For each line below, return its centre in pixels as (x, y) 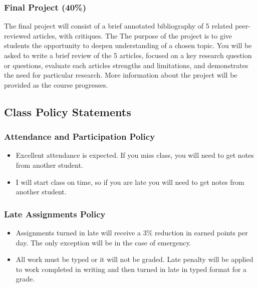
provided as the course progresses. (56, 84)
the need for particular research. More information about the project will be (121, 75)
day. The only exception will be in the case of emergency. (103, 242)
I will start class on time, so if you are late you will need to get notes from (130, 182)
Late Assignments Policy (55, 214)
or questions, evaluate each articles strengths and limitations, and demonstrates (126, 65)
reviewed (17, 35)
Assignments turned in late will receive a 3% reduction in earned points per (132, 232)
